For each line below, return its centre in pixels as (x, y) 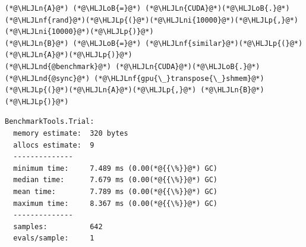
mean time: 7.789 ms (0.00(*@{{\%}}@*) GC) (115, 191)
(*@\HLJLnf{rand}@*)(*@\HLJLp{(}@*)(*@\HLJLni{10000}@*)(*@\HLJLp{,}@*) (152, 20)
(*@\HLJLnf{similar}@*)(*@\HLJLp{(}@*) (224, 43)
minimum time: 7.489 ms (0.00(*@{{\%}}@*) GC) (115, 168)
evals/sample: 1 (54, 238)
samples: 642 (58, 226)
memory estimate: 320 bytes (71, 133)
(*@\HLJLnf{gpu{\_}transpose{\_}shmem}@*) (179, 78)
